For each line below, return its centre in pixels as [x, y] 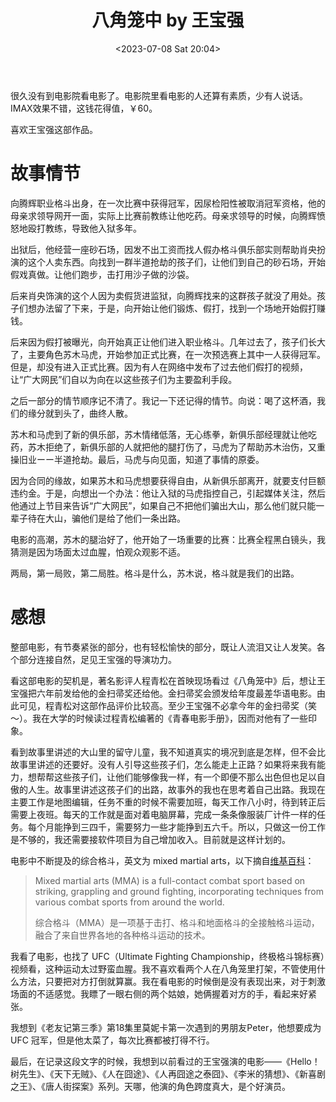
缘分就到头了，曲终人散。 [80, 413]
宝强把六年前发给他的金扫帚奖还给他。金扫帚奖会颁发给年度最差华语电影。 [163, 693]
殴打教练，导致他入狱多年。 [84, 228]
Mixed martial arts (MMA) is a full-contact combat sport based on [170, 880]
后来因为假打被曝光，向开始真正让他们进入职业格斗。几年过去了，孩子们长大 [168, 342]
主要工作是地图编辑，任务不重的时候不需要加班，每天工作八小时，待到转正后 [168, 802]
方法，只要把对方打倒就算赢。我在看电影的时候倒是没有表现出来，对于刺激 [172, 981]
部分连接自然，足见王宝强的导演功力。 [97, 659]
